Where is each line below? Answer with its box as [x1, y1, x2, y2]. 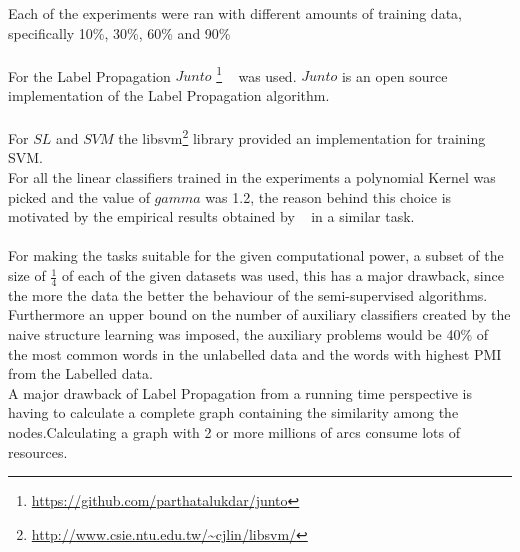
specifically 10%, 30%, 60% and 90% [8, 22, 231, 43]
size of [8, 265, 46, 286]
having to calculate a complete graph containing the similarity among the [8, 402, 459, 423]
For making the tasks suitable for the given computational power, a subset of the [8, 245, 504, 266]
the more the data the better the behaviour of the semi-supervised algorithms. [8, 284, 488, 305]
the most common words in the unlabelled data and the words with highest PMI [8, 343, 502, 364]
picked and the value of [8, 186, 150, 207]
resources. [8, 441, 68, 462]
